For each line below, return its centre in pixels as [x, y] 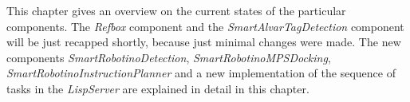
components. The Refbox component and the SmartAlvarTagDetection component [205, 26]
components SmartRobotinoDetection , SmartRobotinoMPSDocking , [169, 57]
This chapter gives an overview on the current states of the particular [176, 10]
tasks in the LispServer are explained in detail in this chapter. [158, 88]
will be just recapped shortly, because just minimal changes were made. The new [204, 42]
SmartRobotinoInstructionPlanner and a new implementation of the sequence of [201, 73]
